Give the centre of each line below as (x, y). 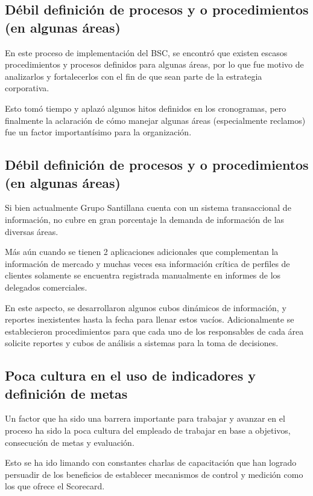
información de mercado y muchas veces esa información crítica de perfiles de (147, 263)
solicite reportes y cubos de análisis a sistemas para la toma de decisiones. (142, 343)
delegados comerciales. (46, 287)
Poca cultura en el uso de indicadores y (130, 375)
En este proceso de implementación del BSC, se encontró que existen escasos (146, 52)
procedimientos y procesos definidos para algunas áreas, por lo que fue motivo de (154, 64)
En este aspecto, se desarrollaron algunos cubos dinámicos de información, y (146, 307)
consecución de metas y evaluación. (70, 442)
